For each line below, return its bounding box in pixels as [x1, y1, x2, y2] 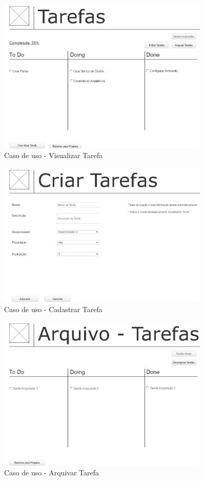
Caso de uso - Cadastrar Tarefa [4, 303, 103, 314]
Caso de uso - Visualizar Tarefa [4, 150, 103, 161]
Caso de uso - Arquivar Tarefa [4, 467, 99, 478]
